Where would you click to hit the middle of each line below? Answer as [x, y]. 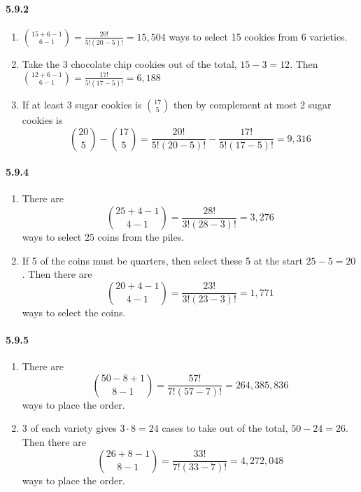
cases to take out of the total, [225, 428]
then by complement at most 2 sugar [253, 105]
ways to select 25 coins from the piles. [103, 237]
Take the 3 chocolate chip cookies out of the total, [129, 64]
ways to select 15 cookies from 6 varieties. [258, 36]
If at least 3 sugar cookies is [82, 105]
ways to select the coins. [74, 312]
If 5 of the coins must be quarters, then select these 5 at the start [162, 260]
